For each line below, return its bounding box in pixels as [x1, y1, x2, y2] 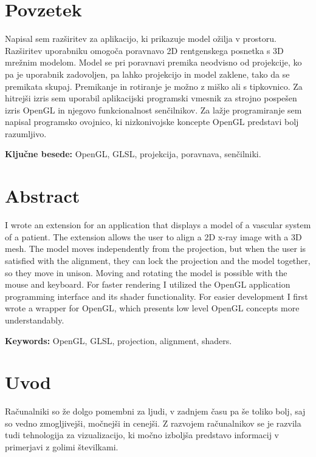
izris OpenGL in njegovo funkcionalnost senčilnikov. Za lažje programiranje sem [5, 103, 302, 116]
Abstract [5, 183, 80, 208]
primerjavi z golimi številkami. [5, 441, 118, 453]
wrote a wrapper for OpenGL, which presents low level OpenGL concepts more [5, 302, 300, 314]
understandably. [5, 313, 64, 326]
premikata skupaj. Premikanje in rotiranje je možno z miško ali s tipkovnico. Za [5, 80, 303, 92]
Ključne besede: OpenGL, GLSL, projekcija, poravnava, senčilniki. [5, 147, 261, 160]
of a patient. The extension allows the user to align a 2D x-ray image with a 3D [5, 230, 302, 243]
